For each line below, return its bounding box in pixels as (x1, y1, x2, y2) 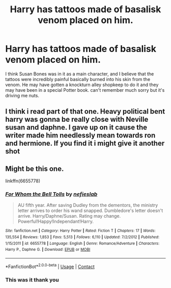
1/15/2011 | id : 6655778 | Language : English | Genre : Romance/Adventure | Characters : (5, 241, 160, 246)
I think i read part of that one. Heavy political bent (5, 107, 165, 116)
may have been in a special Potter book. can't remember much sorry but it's (5, 87, 165, 93)
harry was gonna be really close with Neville (5, 115, 149, 124)
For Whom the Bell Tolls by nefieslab (5, 191, 98, 198)
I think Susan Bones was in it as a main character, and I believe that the (5, 70, 154, 77)
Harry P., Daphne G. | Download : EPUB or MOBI (5, 247, 91, 252)
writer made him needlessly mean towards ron (5, 131, 156, 140)
